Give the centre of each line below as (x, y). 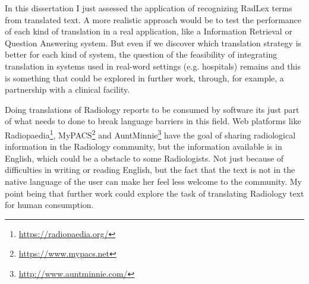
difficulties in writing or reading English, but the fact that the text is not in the (150, 170)
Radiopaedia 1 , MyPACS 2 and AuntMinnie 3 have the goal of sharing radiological (150, 134)
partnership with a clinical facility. (67, 89)
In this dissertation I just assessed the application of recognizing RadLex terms (149, 8)
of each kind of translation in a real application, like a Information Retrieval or (149, 31)
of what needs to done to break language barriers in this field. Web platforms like (153, 121)
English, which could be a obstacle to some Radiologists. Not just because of (144, 158)
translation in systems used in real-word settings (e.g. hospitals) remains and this (153, 66)
